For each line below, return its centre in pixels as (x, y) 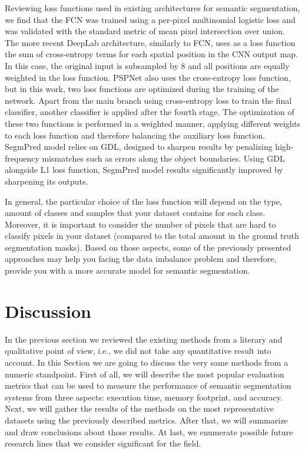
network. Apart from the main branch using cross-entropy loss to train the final (148, 100)
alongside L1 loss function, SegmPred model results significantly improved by (144, 170)
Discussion (48, 311)
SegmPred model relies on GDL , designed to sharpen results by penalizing (139, 147)
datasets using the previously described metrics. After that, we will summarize (146, 420)
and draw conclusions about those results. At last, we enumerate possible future (149, 431)
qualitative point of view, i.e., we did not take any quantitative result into (138, 351)
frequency (22, 158)
